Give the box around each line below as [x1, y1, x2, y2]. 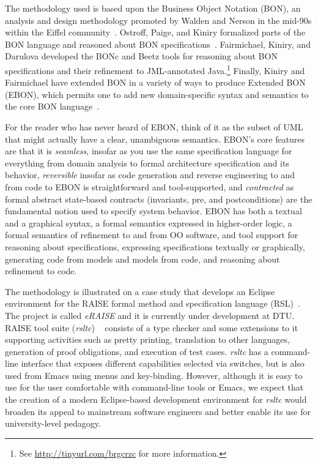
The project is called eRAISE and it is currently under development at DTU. [5, 309, 295, 321]
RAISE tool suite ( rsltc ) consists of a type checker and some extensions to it [5, 321, 298, 334]
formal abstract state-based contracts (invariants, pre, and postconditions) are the [5, 192, 312, 205]
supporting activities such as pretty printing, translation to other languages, [5, 333, 290, 346]
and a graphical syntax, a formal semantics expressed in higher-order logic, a [5, 216, 292, 229]
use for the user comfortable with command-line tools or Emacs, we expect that [5, 381, 304, 394]
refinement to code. [5, 264, 77, 277]
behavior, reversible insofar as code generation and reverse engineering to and [5, 168, 295, 181]
